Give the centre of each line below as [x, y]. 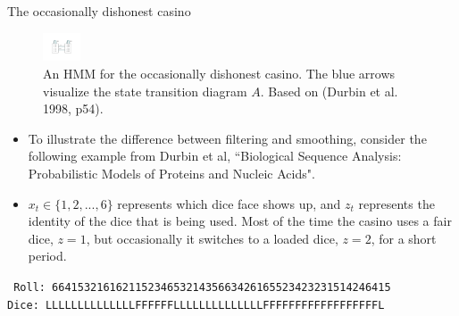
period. [47, 256]
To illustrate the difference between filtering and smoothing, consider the [227, 138]
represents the [396, 203]
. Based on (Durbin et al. [329, 91]
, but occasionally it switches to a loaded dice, [212, 238]
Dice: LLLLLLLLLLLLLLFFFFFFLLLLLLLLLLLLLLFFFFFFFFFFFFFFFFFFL [196, 305]
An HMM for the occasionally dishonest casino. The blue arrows [219, 73]
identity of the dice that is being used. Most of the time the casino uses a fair [240, 221]
